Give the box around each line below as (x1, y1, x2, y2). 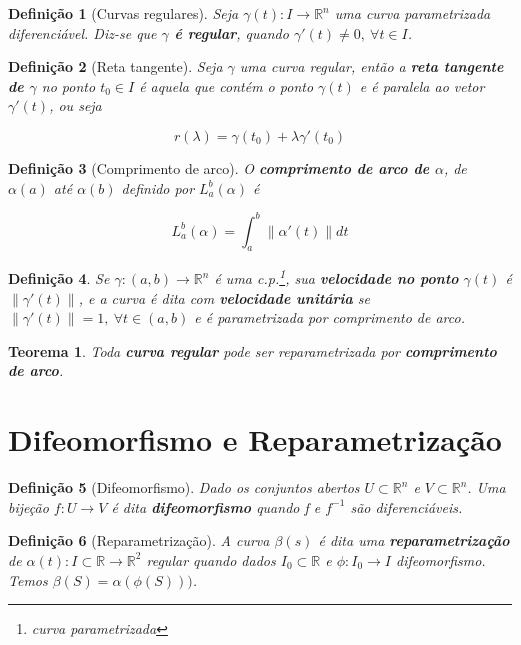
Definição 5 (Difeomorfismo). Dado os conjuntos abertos (8, 477, 360, 498)
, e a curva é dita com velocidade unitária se (78, 287, 371, 308)
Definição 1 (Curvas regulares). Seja (8, 3, 239, 23)
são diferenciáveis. (350, 496, 463, 517)
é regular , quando (174, 22, 289, 43)
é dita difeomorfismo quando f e (111, 496, 321, 517)
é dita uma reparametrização (318, 530, 510, 551)
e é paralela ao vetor (359, 75, 485, 96)
